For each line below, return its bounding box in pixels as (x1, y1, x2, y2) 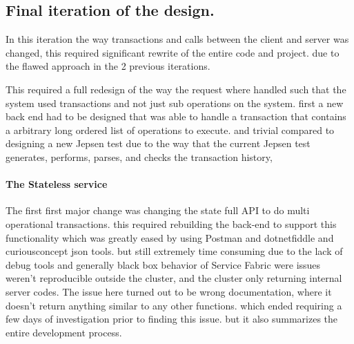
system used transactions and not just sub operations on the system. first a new (6, 95, 344, 110)
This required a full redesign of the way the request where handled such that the (6, 82, 346, 96)
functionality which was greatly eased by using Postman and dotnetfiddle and (6, 230, 334, 245)
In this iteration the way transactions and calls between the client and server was (6, 32, 349, 46)
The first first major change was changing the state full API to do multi (6, 203, 310, 218)
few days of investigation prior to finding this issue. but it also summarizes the (6, 312, 338, 326)
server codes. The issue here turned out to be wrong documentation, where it (6, 284, 332, 298)
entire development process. (6, 325, 122, 339)
